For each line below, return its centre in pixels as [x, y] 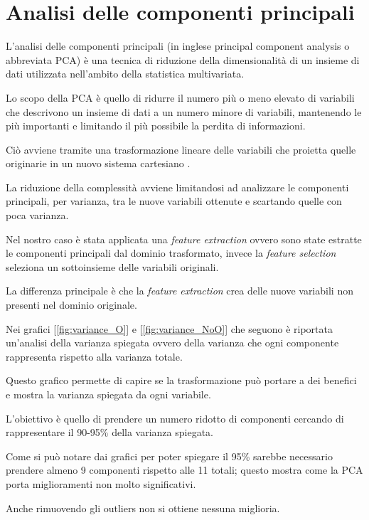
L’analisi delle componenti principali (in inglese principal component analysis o [178, 46]
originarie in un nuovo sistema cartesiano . [98, 163]
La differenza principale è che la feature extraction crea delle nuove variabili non [180, 291]
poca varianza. [37, 215]
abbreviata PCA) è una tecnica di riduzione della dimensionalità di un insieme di [183, 59]
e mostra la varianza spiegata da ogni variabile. [108, 394]
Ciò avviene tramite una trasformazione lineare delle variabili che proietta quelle [181, 149]
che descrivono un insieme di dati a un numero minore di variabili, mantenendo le [184, 111]
